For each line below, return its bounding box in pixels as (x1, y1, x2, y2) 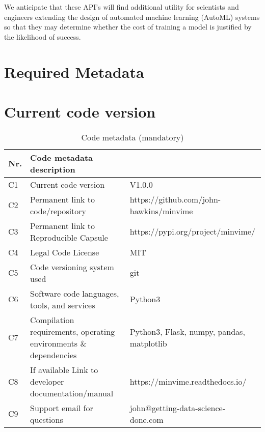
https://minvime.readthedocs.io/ (129, 375, 247, 387)
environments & (30, 337, 87, 349)
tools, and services (30, 299, 95, 311)
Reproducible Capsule (30, 231, 108, 243)
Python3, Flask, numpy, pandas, (129, 325, 245, 337)
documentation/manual (30, 387, 114, 399)
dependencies (30, 349, 77, 361)
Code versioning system (30, 261, 114, 273)
